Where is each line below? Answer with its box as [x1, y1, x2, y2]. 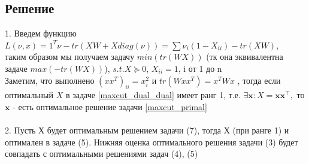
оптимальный [5, 89, 53, 101]
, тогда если [237, 74, 281, 86]
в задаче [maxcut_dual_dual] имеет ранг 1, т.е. [65, 89, 241, 101]
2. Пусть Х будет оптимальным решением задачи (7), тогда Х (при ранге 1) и [5, 124, 289, 136]
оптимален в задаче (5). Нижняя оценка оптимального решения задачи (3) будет [5, 135, 298, 148]
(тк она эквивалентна [206, 50, 283, 63]
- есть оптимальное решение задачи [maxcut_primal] [13, 100, 207, 113]
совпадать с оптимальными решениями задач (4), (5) [5, 147, 198, 160]
